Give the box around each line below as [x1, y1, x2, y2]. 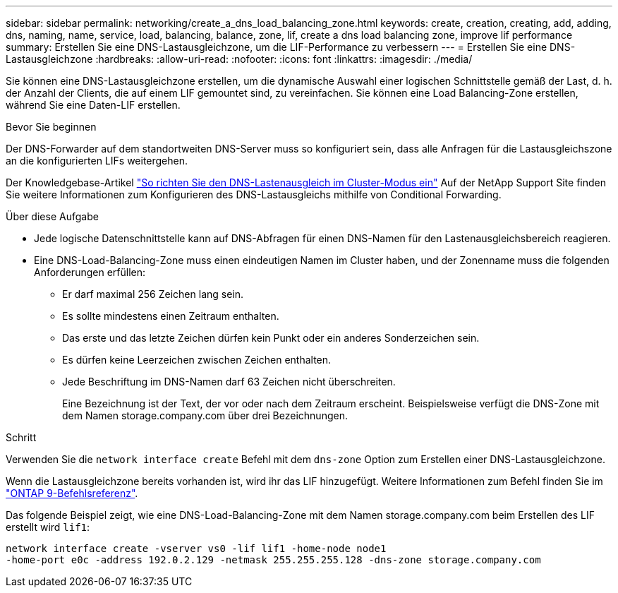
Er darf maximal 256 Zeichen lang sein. [62, 288, 244, 300]
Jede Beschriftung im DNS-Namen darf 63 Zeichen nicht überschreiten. [62, 376, 396, 388]
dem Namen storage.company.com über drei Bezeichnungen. [62, 409, 348, 421]
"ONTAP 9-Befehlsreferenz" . [6, 487, 138, 499]
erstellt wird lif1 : [6, 521, 90, 533]
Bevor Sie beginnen [6, 121, 97, 133]
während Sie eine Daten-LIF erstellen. [6, 99, 181, 111]
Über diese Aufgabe [6, 210, 99, 222]
